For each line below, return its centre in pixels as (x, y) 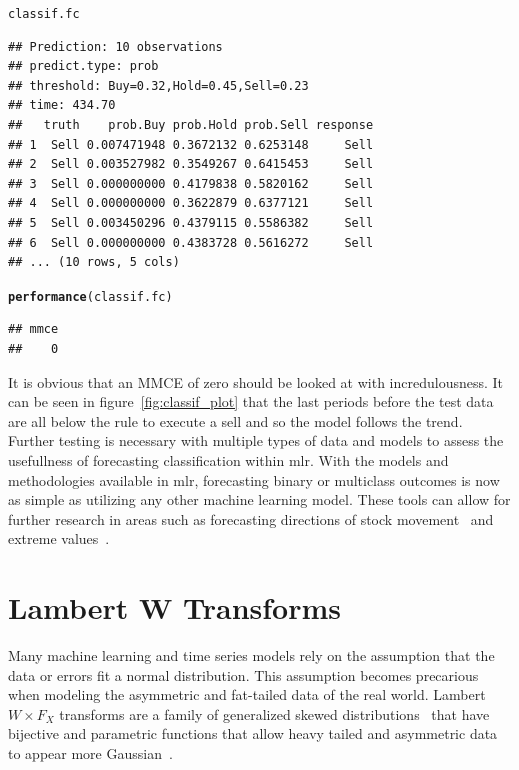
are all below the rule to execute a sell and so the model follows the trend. (235, 420)
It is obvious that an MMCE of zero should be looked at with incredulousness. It (256, 381)
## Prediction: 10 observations (115, 46)
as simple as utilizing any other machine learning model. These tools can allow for (259, 499)
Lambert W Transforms (175, 607)
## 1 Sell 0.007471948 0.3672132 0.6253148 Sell (191, 144)
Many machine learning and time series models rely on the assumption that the (251, 655)
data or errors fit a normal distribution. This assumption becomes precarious (243, 674)
